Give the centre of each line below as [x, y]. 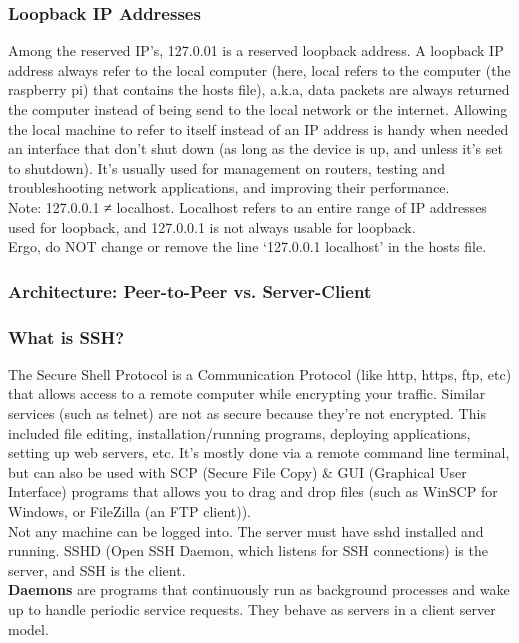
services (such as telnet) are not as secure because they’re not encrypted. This [247, 413]
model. [28, 628]
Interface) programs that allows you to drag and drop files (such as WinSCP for [253, 491]
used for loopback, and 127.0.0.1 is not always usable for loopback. [212, 226]
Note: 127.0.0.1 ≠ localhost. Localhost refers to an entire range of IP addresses [247, 206]
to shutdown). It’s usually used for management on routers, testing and [226, 167]
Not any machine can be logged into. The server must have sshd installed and [246, 530]
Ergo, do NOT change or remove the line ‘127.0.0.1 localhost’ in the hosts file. [247, 246]
